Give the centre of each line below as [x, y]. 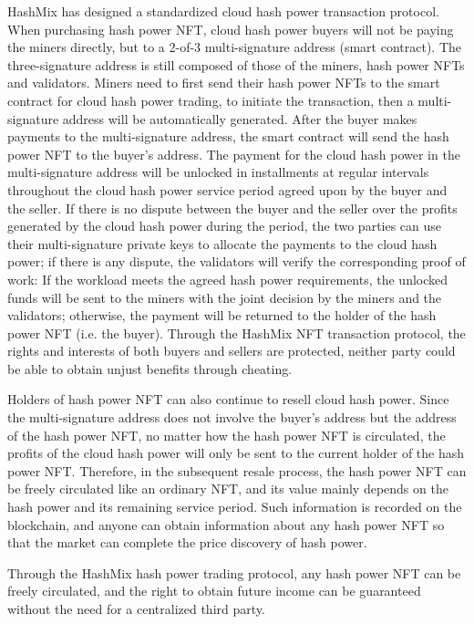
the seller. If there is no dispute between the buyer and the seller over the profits [232, 208]
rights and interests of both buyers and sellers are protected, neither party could [232, 351]
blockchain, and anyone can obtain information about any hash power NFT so [226, 524]
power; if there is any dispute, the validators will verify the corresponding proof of [237, 261]
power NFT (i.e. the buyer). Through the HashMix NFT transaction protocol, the [237, 333]
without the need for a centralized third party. [136, 608]
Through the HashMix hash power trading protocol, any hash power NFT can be [234, 572]
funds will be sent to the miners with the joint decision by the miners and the [225, 297]
